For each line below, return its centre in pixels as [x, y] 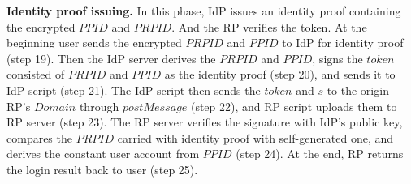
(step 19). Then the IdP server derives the [111, 58]
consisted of [36, 74]
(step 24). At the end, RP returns [320, 154]
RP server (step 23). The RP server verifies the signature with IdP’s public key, [205, 122]
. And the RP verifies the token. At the [269, 26]
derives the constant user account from [103, 154]
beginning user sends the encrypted [94, 43]
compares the [39, 137]
